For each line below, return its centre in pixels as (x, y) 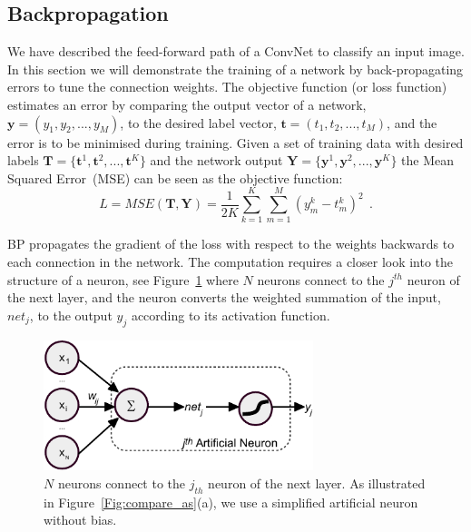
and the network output (216, 160)
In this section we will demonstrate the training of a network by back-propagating (235, 69)
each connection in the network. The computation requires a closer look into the (231, 262)
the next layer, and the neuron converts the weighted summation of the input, (224, 297)
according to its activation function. (231, 315)
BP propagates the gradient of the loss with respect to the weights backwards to (231, 244)
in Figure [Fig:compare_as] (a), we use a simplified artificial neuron (231, 502)
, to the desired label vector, (198, 122)
